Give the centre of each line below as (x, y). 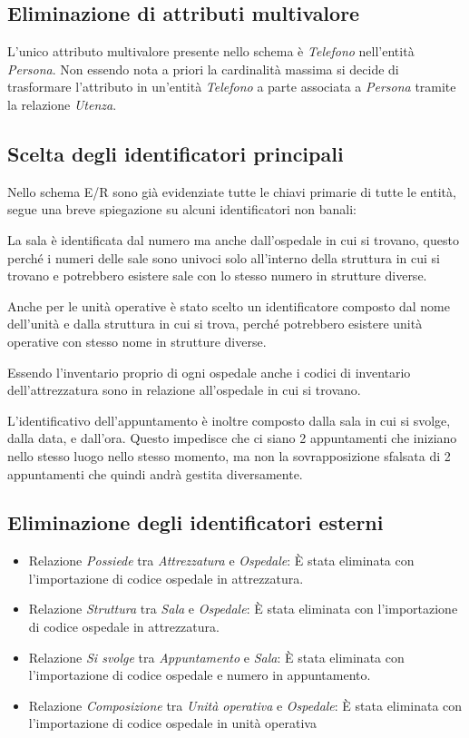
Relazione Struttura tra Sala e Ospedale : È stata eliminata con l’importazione (243, 609)
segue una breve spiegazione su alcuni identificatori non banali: (182, 209)
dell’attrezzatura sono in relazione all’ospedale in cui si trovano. (184, 390)
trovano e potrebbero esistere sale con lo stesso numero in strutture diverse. (217, 276)
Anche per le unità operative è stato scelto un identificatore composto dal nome (229, 305)
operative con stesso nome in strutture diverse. (137, 341)
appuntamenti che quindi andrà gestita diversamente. (155, 473)
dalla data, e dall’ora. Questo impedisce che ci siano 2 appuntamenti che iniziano (232, 438)
